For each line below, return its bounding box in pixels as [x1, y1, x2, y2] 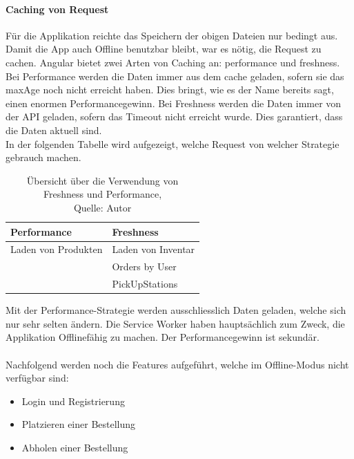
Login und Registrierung [21, 393, 125, 408]
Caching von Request [6, 1, 109, 16]
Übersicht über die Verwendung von [26, 173, 179, 187]
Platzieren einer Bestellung [21, 417, 136, 431]
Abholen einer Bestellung [21, 440, 128, 454]
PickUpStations [112, 277, 178, 291]
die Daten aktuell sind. [6, 122, 102, 137]
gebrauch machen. [6, 150, 81, 165]
